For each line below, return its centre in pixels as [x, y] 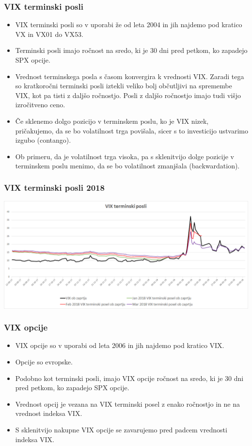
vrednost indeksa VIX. [49, 413]
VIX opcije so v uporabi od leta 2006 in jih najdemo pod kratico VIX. [120, 345]
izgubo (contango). [43, 140]
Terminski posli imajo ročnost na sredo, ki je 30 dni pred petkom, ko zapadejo [131, 50]
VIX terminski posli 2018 [54, 187]
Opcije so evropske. [44, 362]
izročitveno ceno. [40, 105]
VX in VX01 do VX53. [49, 34]
